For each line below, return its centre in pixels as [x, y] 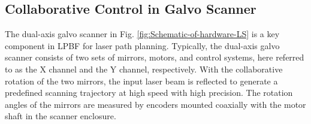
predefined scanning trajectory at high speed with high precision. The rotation [149, 93]
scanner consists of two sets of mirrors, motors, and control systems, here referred [155, 57]
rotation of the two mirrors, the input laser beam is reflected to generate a [141, 81]
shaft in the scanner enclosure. [61, 116]
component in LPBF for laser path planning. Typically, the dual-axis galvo [142, 45]
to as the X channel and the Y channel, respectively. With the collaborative [144, 69]
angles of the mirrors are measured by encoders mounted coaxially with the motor [155, 104]
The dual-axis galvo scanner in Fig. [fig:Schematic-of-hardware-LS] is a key [142, 34]
